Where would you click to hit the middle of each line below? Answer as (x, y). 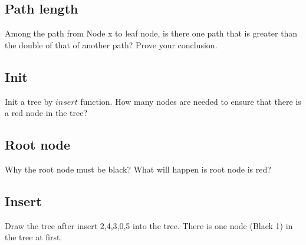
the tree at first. (34, 237)
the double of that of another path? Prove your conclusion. (111, 44)
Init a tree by (29, 101)
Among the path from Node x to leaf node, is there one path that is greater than (151, 33)
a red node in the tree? (46, 113)
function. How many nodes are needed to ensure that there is (191, 101)
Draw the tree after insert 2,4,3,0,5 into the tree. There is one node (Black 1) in (149, 225)
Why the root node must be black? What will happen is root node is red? (138, 169)
